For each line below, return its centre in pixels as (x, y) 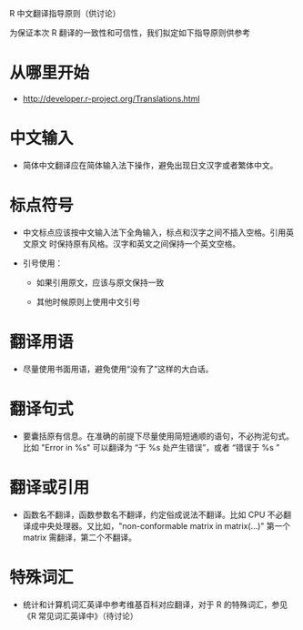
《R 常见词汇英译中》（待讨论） (80, 615)
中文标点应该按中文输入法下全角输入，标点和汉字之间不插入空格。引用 (154, 232)
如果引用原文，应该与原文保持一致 (100, 282)
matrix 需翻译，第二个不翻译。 (79, 537)
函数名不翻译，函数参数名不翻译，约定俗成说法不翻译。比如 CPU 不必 (153, 514)
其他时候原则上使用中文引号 (88, 301)
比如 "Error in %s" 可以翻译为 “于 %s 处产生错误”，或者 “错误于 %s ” (151, 447)
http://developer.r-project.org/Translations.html (111, 98)
